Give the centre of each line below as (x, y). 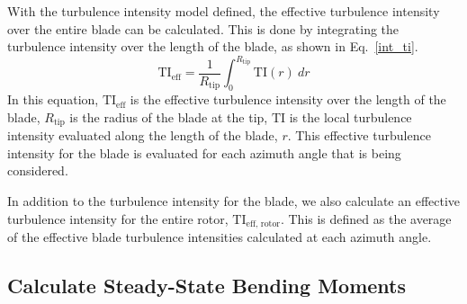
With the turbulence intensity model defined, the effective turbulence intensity (224, 11)
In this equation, (53, 99)
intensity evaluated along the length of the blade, (143, 135)
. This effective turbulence (359, 135)
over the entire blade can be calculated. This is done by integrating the (203, 28)
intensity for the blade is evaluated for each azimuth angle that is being (204, 152)
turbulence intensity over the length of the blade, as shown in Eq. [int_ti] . (213, 46)
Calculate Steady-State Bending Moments (207, 285)
